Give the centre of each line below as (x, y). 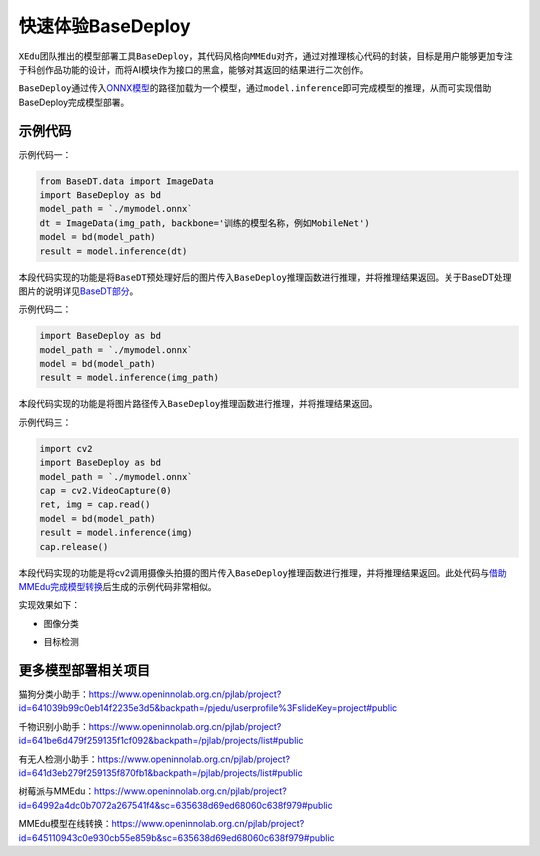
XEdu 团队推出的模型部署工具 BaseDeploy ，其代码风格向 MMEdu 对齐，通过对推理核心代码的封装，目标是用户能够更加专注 (266, 56)
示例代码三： (45, 422)
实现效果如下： (49, 605)
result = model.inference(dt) (113, 251)
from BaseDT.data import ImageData (126, 181)
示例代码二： (45, 309)
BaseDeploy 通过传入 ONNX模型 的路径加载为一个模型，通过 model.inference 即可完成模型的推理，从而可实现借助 (255, 88)
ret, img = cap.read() (95, 504)
